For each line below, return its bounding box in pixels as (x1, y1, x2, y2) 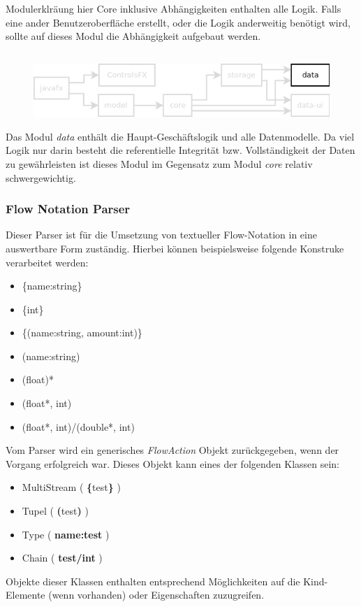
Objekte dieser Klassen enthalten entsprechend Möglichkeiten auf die (6, 573, 300, 588)
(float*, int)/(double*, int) (22, 419, 135, 434)
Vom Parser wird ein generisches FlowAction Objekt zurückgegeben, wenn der (6, 443, 339, 457)
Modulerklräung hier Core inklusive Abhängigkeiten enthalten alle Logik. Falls (6, 1, 341, 15)
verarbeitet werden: (6, 255, 89, 269)
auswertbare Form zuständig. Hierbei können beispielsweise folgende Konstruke (6, 241, 344, 255)
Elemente (6, 587, 45, 602)
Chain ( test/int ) (22, 550, 103, 565)
